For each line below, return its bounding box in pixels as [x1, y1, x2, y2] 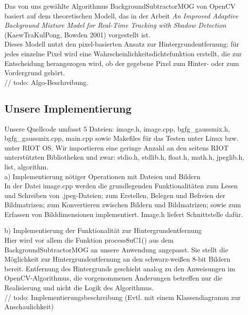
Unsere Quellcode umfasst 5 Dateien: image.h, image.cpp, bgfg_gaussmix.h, [4, 123, 230, 133]
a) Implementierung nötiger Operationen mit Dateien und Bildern [4, 171, 200, 181]
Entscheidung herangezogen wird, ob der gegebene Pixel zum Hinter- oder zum [4, 58, 239, 68]
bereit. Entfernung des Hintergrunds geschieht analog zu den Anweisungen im [4, 263, 235, 273]
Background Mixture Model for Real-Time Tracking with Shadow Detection [4, 20, 226, 30]
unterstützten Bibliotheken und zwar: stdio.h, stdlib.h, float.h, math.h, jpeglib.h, [4, 152, 245, 162]
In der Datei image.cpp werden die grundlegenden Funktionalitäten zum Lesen [4, 181, 238, 191]
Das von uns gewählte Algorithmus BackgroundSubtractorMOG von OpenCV [4, 1, 236, 11]
